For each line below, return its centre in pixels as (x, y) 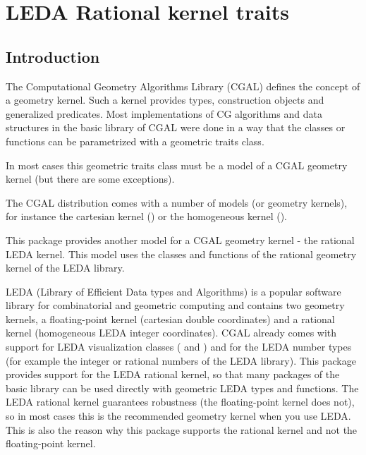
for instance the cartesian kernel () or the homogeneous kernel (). (147, 216)
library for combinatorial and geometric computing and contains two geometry (175, 305)
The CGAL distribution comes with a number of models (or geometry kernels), (177, 202)
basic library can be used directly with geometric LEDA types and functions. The (182, 388)
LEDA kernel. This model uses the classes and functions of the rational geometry (181, 254)
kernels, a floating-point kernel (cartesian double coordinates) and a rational (170, 318)
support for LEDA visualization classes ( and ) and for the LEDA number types (179, 347)
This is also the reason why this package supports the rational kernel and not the (182, 429)
